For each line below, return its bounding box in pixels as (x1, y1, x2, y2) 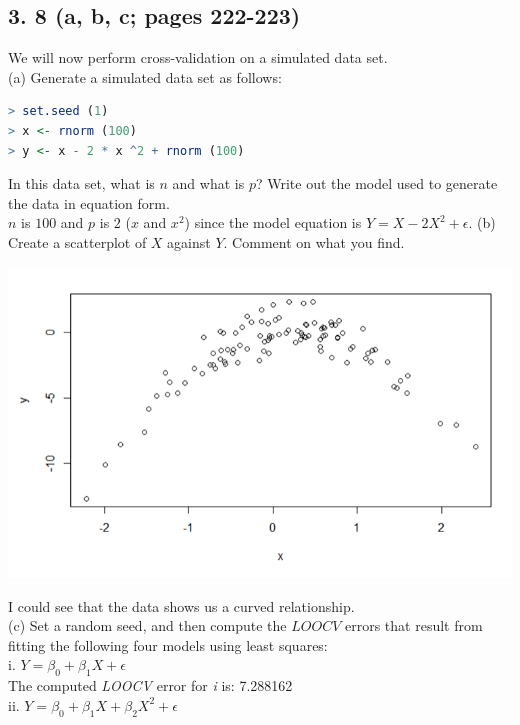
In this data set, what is (8, 173, 155, 194)
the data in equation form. (8, 192, 170, 213)
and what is (172, 173, 245, 194)
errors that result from (344, 615, 483, 636)
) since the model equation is (184, 212, 362, 233)
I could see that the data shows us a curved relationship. (8, 595, 355, 616)
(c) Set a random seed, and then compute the (8, 615, 287, 636)
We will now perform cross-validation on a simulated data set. (8, 47, 388, 68)
